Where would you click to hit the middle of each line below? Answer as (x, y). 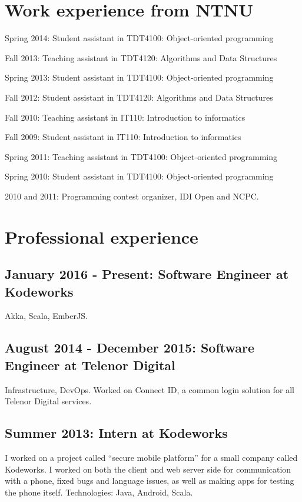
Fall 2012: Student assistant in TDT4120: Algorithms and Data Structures (139, 97)
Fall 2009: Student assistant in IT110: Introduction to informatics (123, 137)
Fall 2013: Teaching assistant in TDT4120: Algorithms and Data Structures (141, 57)
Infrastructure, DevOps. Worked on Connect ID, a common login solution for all (150, 389)
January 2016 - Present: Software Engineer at (147, 274)
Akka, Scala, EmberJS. (46, 316)
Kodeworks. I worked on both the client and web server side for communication (148, 469)
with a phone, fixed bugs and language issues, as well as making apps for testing (150, 481)
